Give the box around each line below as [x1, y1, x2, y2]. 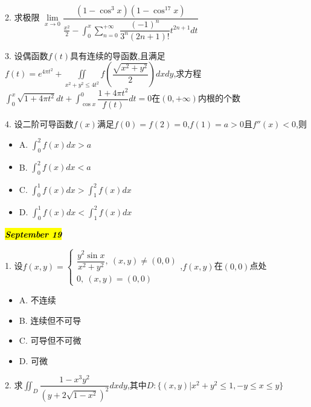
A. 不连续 [19, 293, 56, 306]
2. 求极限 [5, 11, 40, 24]
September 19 [5, 227, 62, 240]
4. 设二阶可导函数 [5, 117, 74, 130]
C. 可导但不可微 [19, 334, 82, 347]
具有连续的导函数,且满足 [69, 49, 165, 62]
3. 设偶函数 [5, 49, 48, 62]
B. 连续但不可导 [19, 314, 82, 326]
